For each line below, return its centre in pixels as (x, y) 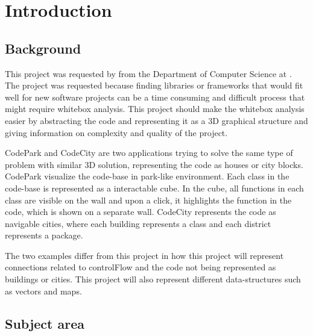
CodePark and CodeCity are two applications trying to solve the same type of (149, 153)
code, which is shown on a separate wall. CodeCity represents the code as (141, 212)
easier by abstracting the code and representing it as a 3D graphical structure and (156, 120)
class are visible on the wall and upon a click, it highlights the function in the (148, 200)
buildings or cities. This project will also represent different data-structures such (153, 279)
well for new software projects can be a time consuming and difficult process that (155, 97)
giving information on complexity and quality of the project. (116, 132)
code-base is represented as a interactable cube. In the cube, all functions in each (154, 188)
